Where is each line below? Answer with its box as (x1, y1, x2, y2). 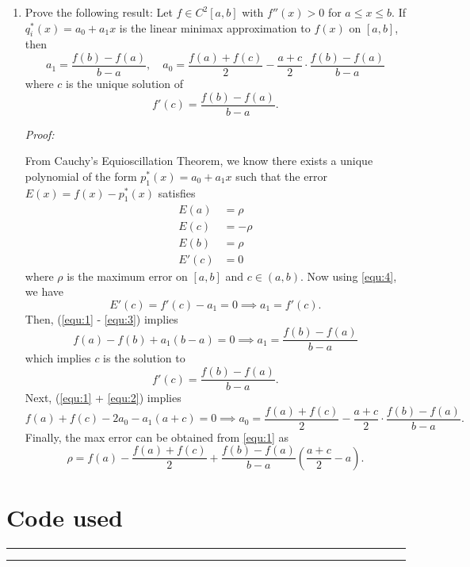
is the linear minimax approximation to (119, 19, 311, 36)
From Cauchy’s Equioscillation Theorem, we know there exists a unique (25, 152, 373, 169)
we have (25, 283, 63, 300)
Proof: (25, 125, 55, 142)
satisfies (158, 184, 196, 201)
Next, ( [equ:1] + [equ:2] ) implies (25, 389, 182, 406)
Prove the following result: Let (25, 4, 173, 20)
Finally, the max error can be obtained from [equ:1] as (25, 428, 288, 445)
